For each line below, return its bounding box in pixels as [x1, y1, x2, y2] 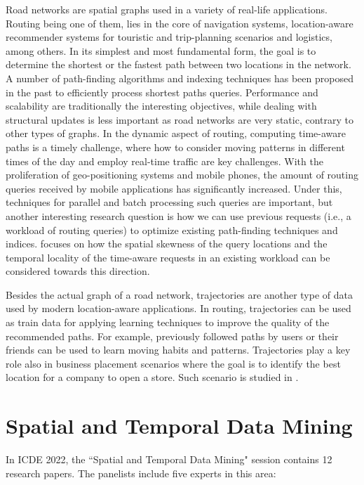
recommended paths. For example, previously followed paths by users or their [6, 328, 339, 343]
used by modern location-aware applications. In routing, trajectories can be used [6, 301, 351, 316]
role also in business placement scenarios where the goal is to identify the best [6, 356, 341, 370]
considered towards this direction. [6, 264, 150, 278]
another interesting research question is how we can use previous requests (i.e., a [6, 208, 351, 223]
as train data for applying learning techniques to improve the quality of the [6, 315, 330, 330]
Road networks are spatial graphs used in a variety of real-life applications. [6, 2, 328, 16]
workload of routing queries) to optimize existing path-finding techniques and [6, 222, 338, 237]
